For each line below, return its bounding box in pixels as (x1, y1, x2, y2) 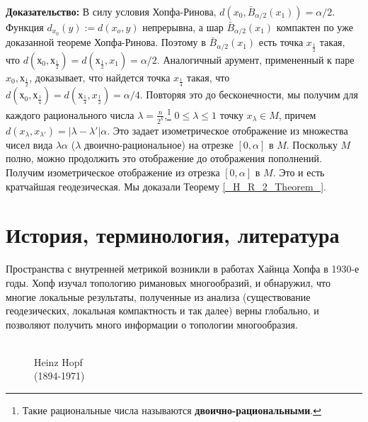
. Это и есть (272, 165, 325, 180)
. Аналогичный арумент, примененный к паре (156, 52, 355, 67)
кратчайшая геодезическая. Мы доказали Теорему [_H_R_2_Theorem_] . (6, 178, 327, 193)
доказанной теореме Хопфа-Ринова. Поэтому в (6, 35, 206, 50)
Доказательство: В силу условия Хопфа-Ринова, (6, 4, 217, 18)
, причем (278, 107, 316, 122)
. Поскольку (286, 137, 338, 152)
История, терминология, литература (6, 220, 340, 249)
